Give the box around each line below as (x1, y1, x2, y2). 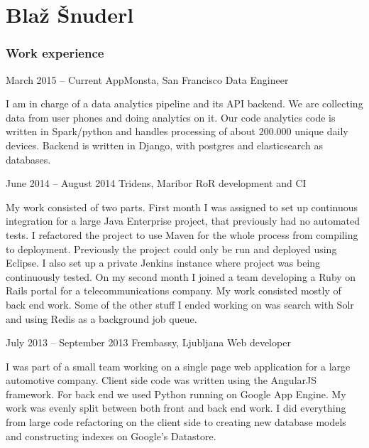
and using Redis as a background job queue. (6, 311, 197, 326)
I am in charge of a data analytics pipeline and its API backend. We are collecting (6, 96, 363, 111)
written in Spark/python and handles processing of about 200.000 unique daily (6, 124, 348, 139)
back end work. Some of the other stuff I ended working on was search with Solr (6, 297, 354, 311)
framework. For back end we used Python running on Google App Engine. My (6, 386, 346, 401)
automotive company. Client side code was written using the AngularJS (6, 373, 317, 388)
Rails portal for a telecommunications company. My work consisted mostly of (6, 283, 341, 298)
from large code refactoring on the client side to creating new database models (6, 415, 346, 430)
